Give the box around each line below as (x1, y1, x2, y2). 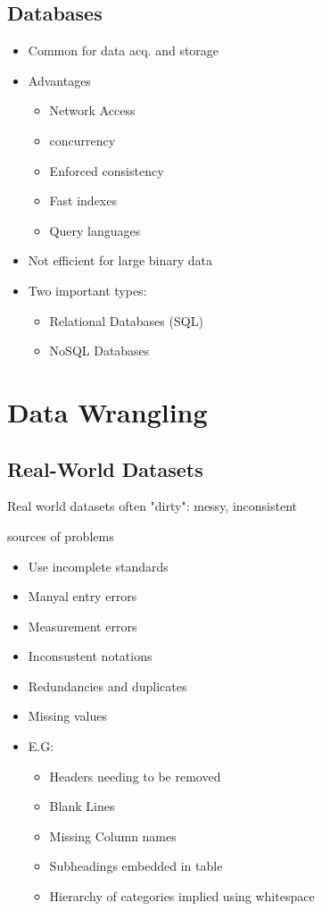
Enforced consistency (49, 161, 164, 180)
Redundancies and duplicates (28, 676, 187, 695)
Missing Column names (49, 826, 177, 845)
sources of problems (7, 526, 114, 545)
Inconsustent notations (28, 647, 153, 665)
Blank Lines (49, 797, 115, 815)
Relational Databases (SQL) (49, 311, 203, 330)
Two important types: (28, 280, 147, 299)
